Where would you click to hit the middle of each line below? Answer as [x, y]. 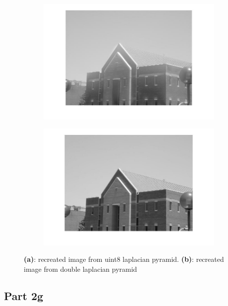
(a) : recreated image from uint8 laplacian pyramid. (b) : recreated [124, 259]
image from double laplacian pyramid [81, 269]
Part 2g [24, 295]
